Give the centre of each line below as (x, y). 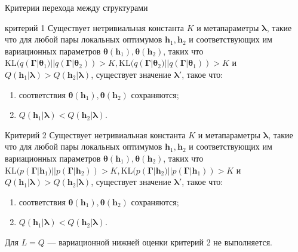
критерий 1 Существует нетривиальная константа (94, 27)
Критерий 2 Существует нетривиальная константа (95, 134)
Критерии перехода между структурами (76, 7)
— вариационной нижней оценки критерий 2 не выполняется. (160, 242)
